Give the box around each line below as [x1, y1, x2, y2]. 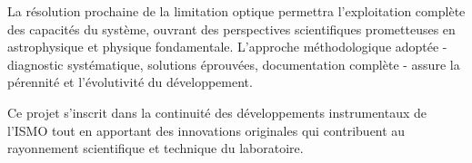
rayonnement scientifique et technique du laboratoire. [7, 139, 304, 158]
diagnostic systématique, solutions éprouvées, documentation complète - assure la [7, 54, 460, 73]
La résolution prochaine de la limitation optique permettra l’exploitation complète [7, 2, 466, 20]
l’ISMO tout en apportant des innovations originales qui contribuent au [7, 120, 406, 139]
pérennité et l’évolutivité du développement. [7, 72, 253, 91]
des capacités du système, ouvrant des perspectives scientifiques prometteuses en [7, 19, 456, 38]
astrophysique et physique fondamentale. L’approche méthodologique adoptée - [7, 37, 447, 56]
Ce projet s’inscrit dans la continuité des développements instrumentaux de [7, 102, 427, 121]
